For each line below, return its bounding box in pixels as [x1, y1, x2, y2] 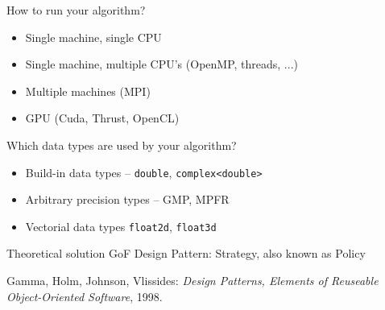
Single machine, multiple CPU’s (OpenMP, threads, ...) [25, 56, 298, 72]
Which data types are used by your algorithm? [6, 136, 237, 153]
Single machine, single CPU [25, 28, 162, 45]
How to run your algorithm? [6, 2, 146, 18]
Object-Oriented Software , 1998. [6, 287, 163, 304]
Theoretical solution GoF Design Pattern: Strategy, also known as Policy [6, 245, 366, 262]
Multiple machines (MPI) [25, 82, 151, 99]
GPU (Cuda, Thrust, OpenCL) [25, 110, 180, 126]
